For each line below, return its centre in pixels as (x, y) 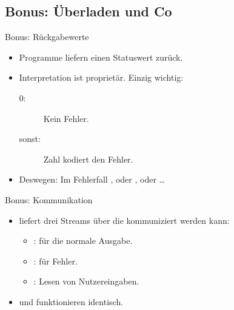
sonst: (30, 139)
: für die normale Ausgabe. (83, 241)
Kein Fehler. (66, 118)
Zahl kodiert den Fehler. (88, 159)
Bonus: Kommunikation (49, 199)
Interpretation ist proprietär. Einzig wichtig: (101, 77)
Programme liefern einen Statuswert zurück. (101, 57)
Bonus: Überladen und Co (89, 11)
